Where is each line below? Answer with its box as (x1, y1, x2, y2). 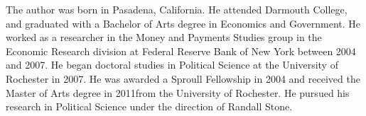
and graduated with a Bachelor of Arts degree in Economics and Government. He (6, 16, 360, 30)
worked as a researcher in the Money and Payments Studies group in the (6, 30, 322, 45)
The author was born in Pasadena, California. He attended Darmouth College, (6, 2, 348, 16)
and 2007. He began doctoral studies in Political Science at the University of (6, 57, 338, 72)
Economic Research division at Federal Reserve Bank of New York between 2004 (6, 43, 356, 58)
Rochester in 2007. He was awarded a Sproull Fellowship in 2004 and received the (6, 71, 360, 86)
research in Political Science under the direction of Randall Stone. (6, 99, 293, 114)
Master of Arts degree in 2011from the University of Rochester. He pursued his (6, 85, 350, 100)
